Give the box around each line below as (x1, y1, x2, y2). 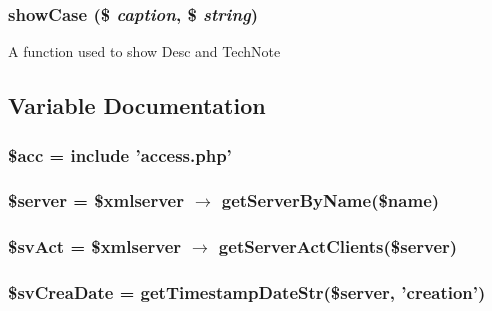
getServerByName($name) (221, 188, 440, 213)
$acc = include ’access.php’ (8, 142, 232, 167)
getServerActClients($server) (218, 234, 458, 259)
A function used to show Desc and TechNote (8, 41, 281, 62)
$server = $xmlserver (8, 188, 184, 213)
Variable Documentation (8, 90, 266, 121)
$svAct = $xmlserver (8, 234, 182, 259)
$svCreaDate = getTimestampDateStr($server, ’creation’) (8, 280, 486, 305)
